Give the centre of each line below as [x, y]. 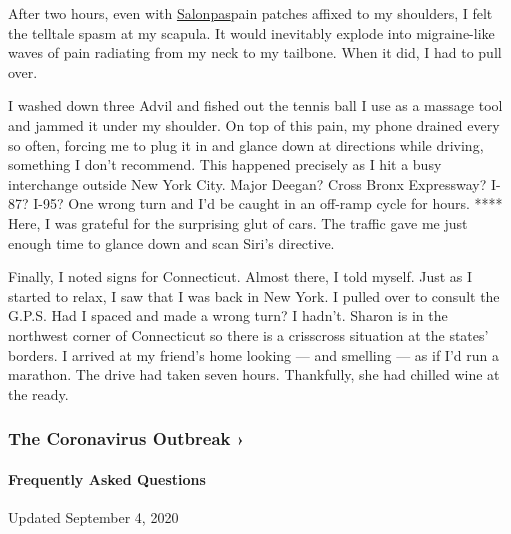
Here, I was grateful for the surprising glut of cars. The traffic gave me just [238, 222]
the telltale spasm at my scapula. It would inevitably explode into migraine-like [251, 32]
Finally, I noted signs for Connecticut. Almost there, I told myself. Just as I [240, 276]
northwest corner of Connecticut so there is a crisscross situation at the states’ [248, 334]
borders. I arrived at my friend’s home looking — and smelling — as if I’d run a [253, 354]
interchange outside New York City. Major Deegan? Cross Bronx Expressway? [247, 183]
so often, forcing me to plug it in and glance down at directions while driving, [246, 144]
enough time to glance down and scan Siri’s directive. [171, 242]
